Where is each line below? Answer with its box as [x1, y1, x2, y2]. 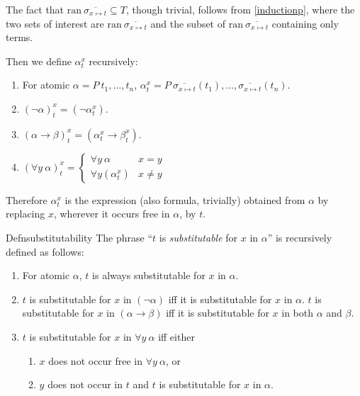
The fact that [6, 2, 64, 16]
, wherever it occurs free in [53, 206, 170, 221]
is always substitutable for [92, 268, 206, 283]
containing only [271, 16, 339, 30]
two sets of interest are [6, 16, 104, 30]
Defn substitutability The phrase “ [6, 230, 153, 244]
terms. [6, 30, 33, 45]
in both [281, 305, 314, 320]
